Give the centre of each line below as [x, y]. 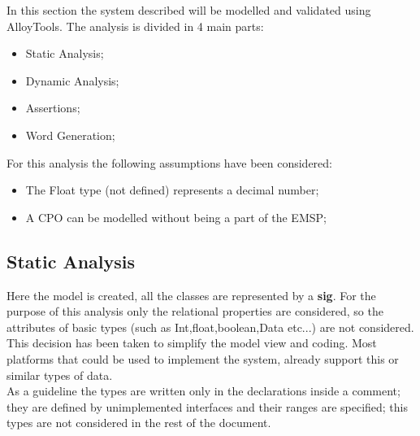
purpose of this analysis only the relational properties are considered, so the [195, 311]
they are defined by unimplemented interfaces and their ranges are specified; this [208, 406]
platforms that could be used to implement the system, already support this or [203, 358]
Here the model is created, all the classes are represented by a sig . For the [191, 295]
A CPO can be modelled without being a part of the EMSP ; [176, 217]
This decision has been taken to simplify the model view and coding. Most [192, 343]
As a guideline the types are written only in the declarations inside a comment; [204, 391]
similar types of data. [60, 375]
